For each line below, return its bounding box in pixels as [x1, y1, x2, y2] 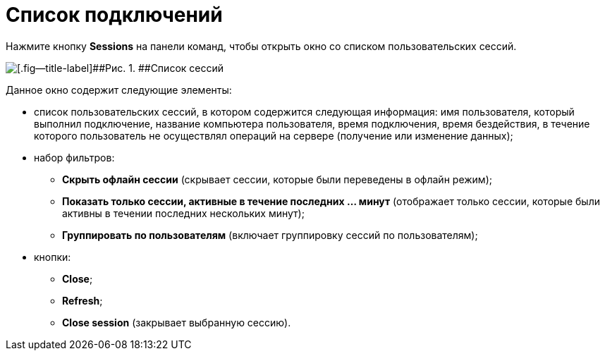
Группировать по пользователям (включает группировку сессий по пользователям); [62, 228, 478, 241]
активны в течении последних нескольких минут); [62, 207, 305, 219]
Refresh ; [62, 294, 103, 307]
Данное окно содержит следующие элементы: [6, 83, 232, 96]
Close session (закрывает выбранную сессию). [62, 316, 291, 329]
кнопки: [34, 250, 71, 263]
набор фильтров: [34, 151, 115, 164]
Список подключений [6, 3, 223, 27]
